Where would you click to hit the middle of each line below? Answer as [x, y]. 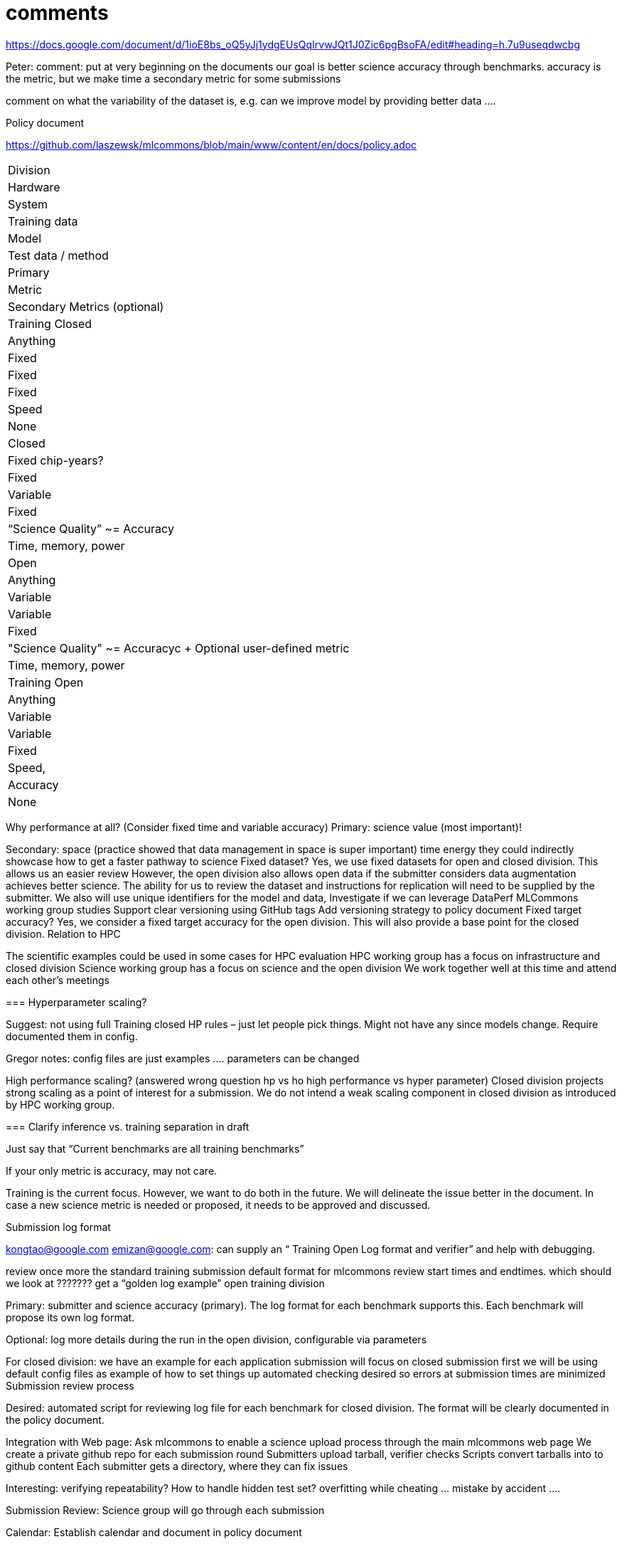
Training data [43, 221]
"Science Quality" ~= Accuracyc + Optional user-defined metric [179, 648]
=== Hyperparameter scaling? [76, 1002]
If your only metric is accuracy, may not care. [112, 1170]
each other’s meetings [58, 980]
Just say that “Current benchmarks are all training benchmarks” [155, 1148]
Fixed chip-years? [56, 460]
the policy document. [55, 1419]
